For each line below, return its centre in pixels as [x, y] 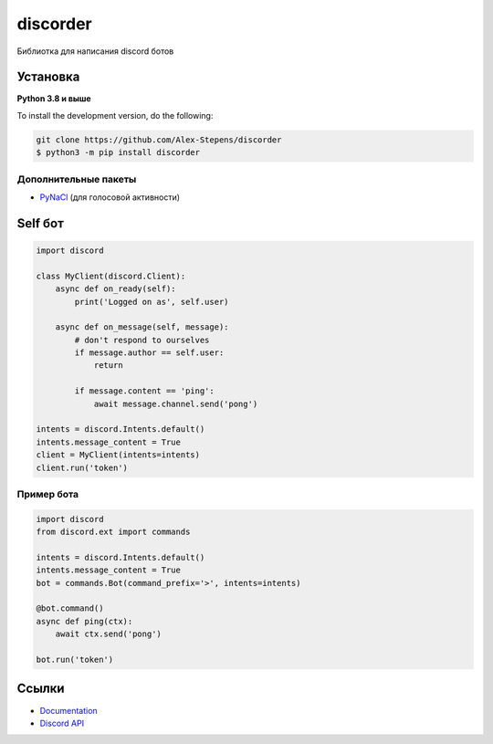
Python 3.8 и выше [54, 99]
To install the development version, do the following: [115, 115]
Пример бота [48, 494]
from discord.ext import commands [113, 532]
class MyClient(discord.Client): [111, 276]
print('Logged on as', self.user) [152, 302]
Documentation [68, 710]
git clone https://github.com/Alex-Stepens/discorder [159, 140]
